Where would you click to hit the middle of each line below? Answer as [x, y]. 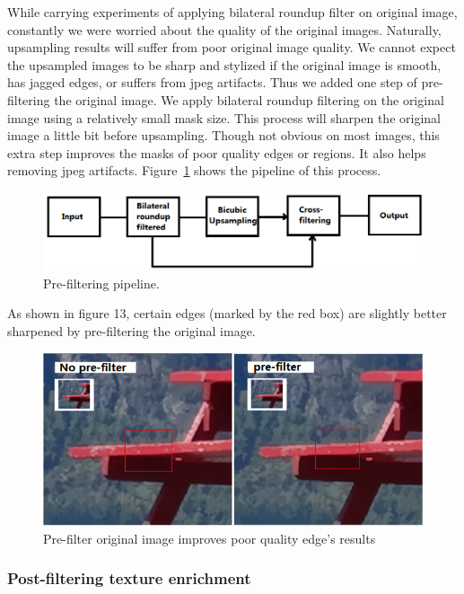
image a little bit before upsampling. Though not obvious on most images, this [223, 135]
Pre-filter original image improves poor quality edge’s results [210, 538]
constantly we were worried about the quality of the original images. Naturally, [224, 29]
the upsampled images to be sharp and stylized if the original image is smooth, [224, 64]
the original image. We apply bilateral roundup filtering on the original [249, 99]
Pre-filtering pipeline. [101, 283]
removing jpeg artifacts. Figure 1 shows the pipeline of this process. [194, 170]
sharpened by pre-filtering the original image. [131, 330]
